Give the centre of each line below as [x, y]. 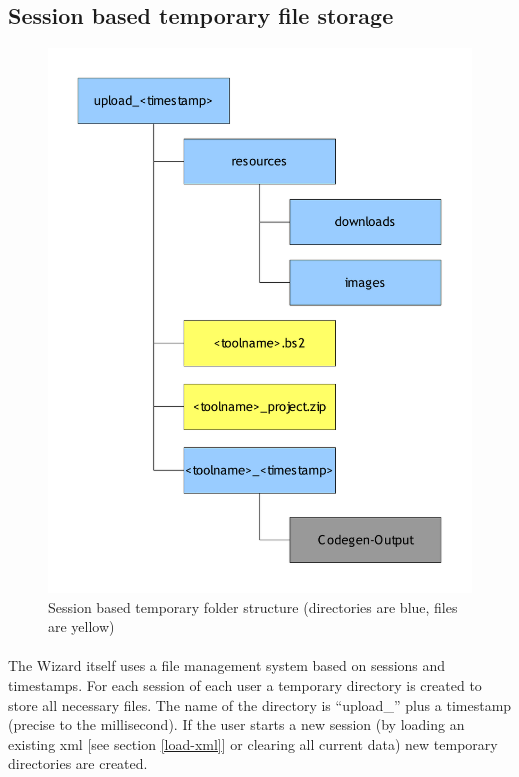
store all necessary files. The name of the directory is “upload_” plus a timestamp [260, 704]
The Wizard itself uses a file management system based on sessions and [227, 665]
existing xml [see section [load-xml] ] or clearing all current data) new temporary [253, 743]
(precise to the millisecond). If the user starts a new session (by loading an [236, 724]
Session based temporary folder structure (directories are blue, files [253, 606]
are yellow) [81, 626]
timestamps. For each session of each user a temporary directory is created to [245, 684]
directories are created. [78, 763]
